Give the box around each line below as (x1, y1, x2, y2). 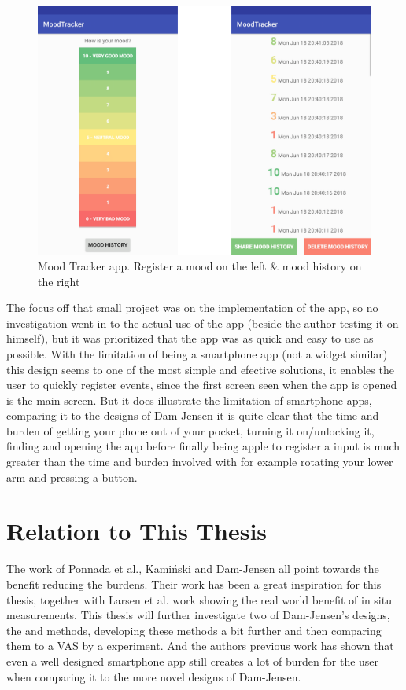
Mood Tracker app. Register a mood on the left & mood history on (38, 257, 362, 273)
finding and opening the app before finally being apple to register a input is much (6, 438, 400, 454)
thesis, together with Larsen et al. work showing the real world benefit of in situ (6, 591, 392, 607)
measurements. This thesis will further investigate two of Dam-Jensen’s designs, (6, 607, 390, 623)
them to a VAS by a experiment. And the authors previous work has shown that (6, 637, 394, 654)
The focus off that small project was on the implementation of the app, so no (6, 299, 378, 316)
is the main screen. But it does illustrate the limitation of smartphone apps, (6, 391, 372, 408)
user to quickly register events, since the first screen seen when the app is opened (6, 376, 397, 393)
